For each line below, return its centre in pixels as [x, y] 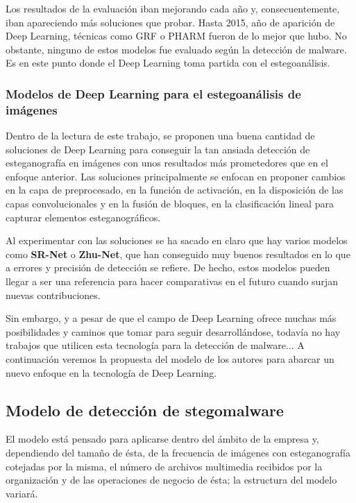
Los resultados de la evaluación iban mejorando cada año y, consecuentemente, [173, 8]
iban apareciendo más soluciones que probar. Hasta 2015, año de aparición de [170, 22]
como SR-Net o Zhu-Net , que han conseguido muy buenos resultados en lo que [178, 254]
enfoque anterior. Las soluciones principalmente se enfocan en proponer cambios [176, 176]
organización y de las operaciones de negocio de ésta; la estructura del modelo [171, 480]
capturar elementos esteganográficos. [83, 217]
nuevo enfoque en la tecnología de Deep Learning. [111, 372]
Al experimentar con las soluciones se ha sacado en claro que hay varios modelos [177, 240]
